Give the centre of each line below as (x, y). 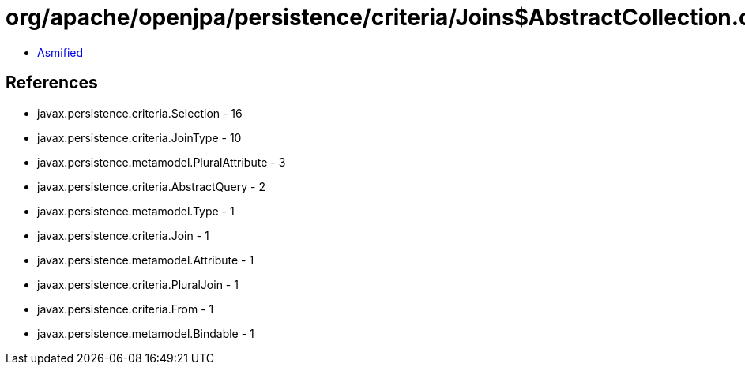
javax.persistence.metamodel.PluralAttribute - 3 (162, 162)
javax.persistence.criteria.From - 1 (126, 309)
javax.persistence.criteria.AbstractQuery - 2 (151, 186)
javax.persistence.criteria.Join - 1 (123, 235)
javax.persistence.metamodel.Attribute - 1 (146, 260)
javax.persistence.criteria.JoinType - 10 (139, 137)
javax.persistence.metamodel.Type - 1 (136, 211)
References (52, 83)
